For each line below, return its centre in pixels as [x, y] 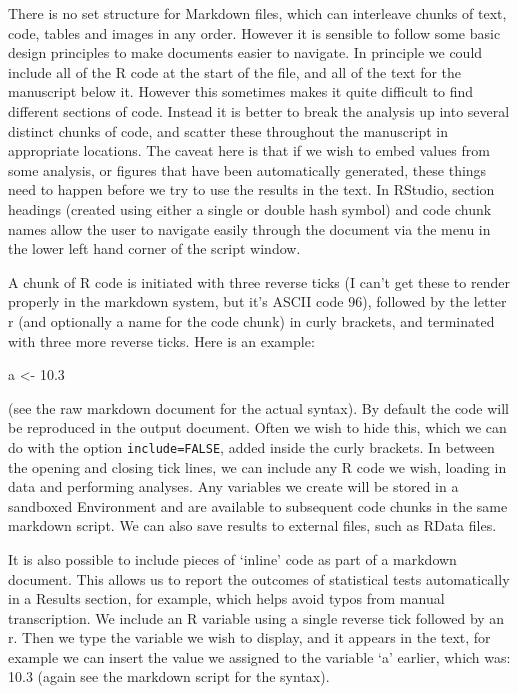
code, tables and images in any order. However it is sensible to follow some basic [254, 32]
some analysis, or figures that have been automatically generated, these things [247, 169]
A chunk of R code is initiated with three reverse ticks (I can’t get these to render [259, 281]
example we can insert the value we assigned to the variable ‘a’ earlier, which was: [259, 656]
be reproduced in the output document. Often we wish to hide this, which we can [257, 427]
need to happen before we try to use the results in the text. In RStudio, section [251, 189]
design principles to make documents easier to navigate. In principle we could [245, 52]
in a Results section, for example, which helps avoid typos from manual [226, 598]
